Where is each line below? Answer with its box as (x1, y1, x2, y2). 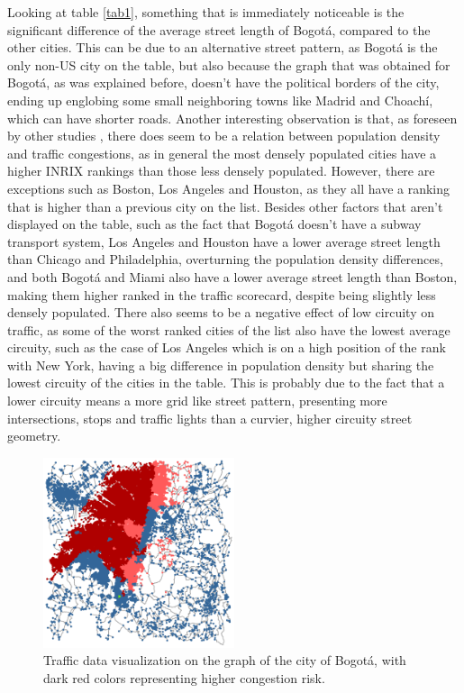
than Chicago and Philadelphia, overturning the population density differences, (7, 250, 443, 269)
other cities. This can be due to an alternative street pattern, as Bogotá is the (7, 38, 438, 57)
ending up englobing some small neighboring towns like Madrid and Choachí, (7, 90, 433, 109)
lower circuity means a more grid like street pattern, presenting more (7, 391, 387, 410)
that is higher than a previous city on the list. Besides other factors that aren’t (7, 196, 443, 215)
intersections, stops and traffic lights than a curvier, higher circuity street (7, 408, 413, 427)
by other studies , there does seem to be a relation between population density (7, 126, 441, 145)
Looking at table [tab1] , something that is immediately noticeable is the (7, 3, 405, 21)
